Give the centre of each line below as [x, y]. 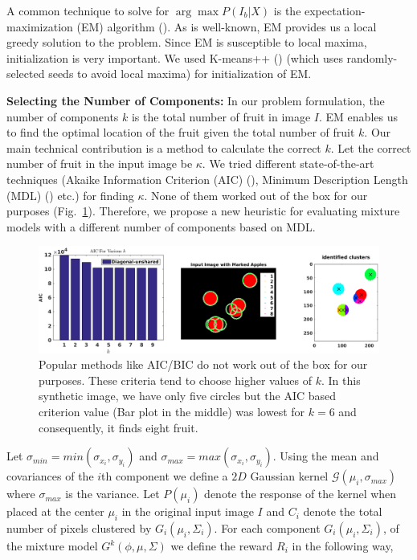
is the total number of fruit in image [221, 116]
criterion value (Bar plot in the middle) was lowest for [172, 412]
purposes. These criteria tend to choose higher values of [176, 380]
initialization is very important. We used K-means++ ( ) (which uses [175, 57]
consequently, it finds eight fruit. [119, 427]
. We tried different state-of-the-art [288, 164]
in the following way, [343, 546]
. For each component [267, 528]
